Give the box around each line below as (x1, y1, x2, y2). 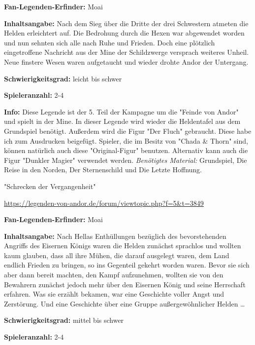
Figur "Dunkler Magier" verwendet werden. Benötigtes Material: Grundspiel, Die (4, 154, 247, 165)
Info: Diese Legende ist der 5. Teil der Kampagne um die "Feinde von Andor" (4, 106, 239, 116)
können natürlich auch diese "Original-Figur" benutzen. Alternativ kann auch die (4, 145, 248, 155)
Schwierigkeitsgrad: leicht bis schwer (4, 73, 122, 83)
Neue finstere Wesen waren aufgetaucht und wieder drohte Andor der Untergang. (4, 56, 249, 67)
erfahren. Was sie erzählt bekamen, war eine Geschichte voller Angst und (4, 289, 224, 299)
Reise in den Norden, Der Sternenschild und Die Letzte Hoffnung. (4, 164, 202, 175)
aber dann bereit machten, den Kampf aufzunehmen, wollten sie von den (4, 269, 223, 280)
